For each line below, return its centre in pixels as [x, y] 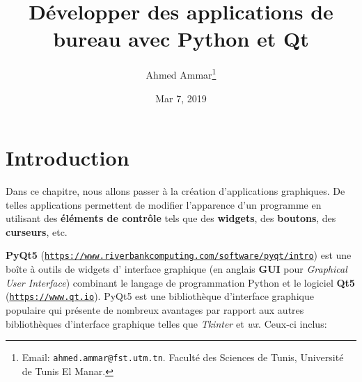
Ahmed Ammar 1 [181, 73]
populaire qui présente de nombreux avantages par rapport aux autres [155, 309]
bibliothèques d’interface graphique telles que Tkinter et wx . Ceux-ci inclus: [166, 323]
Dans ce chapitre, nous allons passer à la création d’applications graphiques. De [175, 191]
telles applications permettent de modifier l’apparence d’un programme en [164, 204]
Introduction [68, 158]
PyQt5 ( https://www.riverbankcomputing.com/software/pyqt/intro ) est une [179, 255]
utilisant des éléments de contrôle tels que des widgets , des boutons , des [171, 218]
